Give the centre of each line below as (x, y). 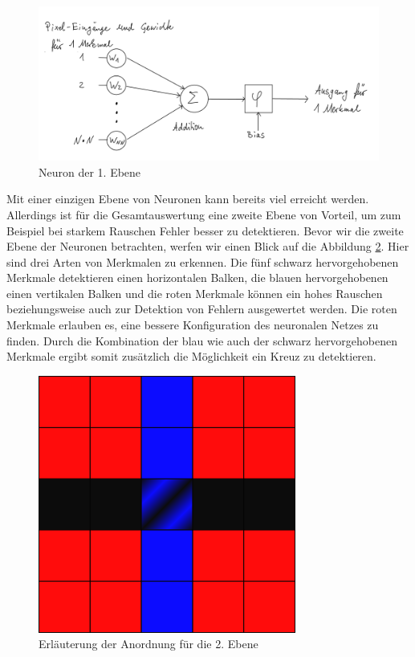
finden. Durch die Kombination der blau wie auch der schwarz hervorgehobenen (202, 340)
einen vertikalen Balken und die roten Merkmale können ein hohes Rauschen (195, 293)
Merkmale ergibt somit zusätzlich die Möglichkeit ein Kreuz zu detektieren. (191, 356)
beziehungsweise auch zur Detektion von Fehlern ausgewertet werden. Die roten (202, 309)
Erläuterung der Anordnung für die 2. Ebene (149, 644)
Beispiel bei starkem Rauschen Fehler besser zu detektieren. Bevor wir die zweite (205, 230)
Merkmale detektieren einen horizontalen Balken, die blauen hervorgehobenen (197, 277)
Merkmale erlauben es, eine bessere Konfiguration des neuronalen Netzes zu (193, 325)
